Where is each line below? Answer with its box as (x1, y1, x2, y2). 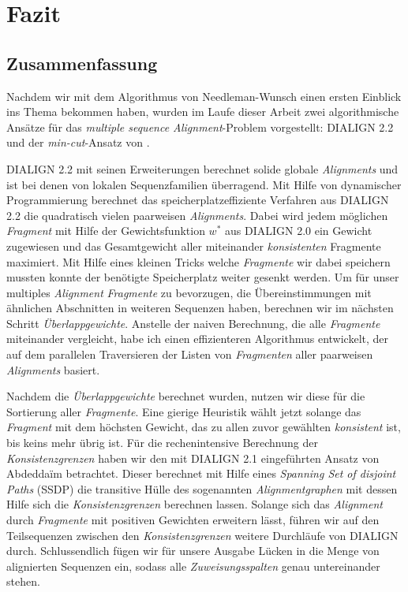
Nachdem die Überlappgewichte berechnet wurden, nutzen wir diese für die (6, 388, 365, 404)
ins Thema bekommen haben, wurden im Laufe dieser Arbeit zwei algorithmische (6, 103, 399, 120)
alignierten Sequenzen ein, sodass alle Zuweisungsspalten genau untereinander (6, 557, 380, 574)
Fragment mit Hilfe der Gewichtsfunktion (6, 222, 205, 239)
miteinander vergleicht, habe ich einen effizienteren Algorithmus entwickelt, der (6, 330, 389, 347)
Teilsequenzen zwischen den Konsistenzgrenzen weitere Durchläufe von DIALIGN (6, 527, 399, 543)
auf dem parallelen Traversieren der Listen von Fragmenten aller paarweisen (6, 346, 373, 363)
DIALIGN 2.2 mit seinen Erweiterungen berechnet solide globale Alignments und (6, 160, 399, 177)
